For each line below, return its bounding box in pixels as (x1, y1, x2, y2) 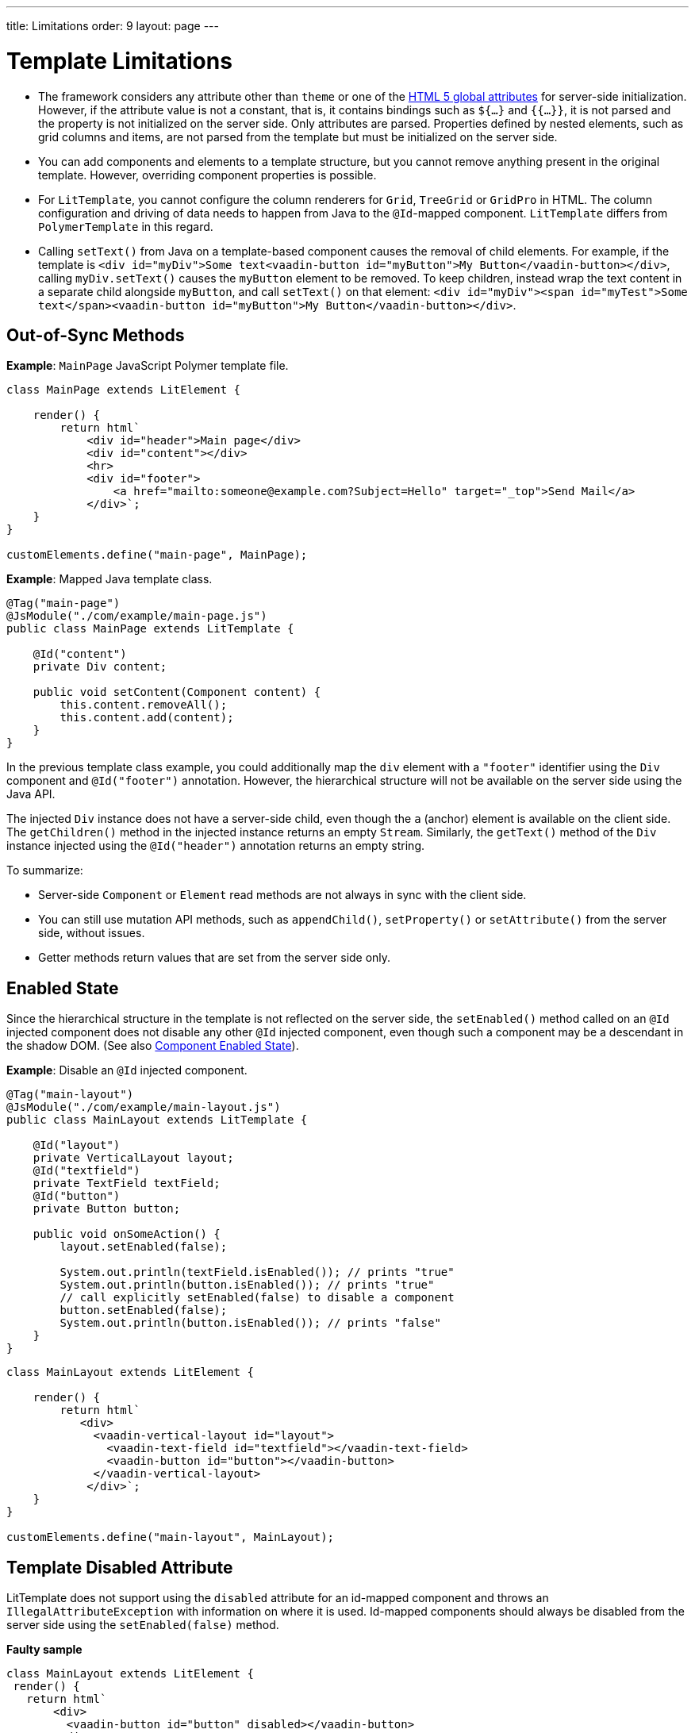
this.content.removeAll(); (60, 698, 228, 712)
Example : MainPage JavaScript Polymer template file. (6, 359, 289, 373)
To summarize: (6, 863, 83, 878)
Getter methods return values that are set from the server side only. (38, 951, 391, 965)
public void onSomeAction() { (33, 1228, 221, 1241)
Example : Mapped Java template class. (6, 572, 213, 586)
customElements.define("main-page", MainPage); (6, 548, 308, 562)
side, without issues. (38, 926, 145, 940)
